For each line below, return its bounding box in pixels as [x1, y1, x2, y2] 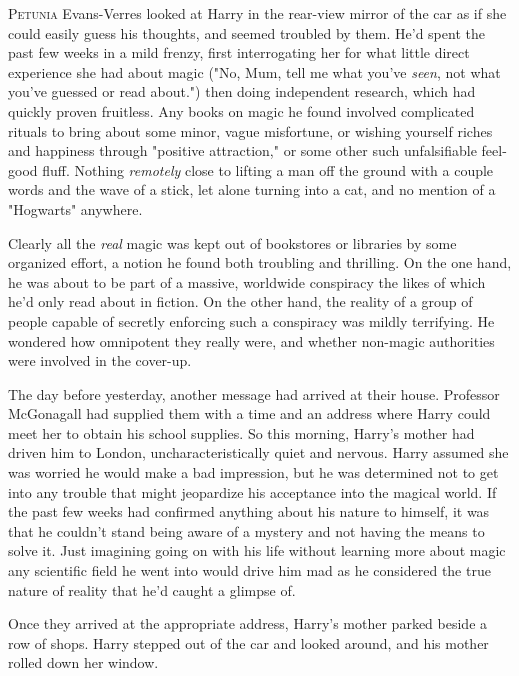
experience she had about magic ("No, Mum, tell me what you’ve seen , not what [8, 61, 501, 82]
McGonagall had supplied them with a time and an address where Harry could [8, 403, 491, 424]
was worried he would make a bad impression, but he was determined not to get [8, 462, 499, 483]
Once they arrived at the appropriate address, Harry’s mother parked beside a [8, 613, 488, 634]
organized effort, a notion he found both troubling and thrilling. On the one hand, [8, 252, 512, 273]
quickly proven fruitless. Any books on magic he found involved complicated [8, 100, 475, 121]
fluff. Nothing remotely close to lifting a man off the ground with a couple [42, 159, 494, 180]
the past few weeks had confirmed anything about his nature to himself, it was [8, 501, 490, 522]
